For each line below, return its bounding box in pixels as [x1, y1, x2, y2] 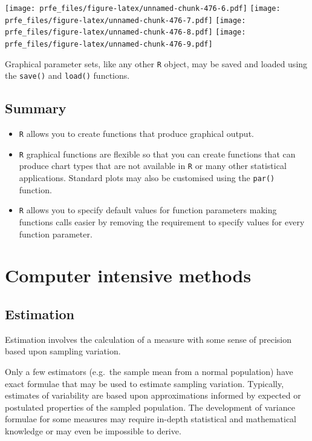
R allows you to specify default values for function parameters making [19, 204, 277, 216]
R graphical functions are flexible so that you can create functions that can [19, 147, 296, 160]
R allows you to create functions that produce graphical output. [19, 127, 254, 140]
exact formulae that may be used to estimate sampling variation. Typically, [5, 377, 284, 390]
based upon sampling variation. [5, 345, 121, 357]
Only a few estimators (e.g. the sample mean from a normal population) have [5, 365, 293, 377]
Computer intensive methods [5, 263, 252, 288]
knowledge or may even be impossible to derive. [5, 424, 181, 437]
